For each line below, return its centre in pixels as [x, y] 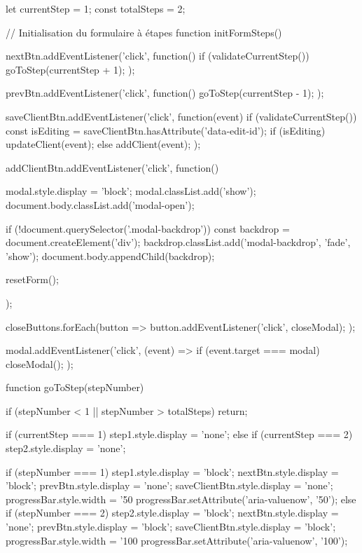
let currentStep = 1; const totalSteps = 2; [96, 8]
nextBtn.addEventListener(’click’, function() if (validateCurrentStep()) [158, 56]
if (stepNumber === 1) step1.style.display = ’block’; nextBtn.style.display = [172, 471]
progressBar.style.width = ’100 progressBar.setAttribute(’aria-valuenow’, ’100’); [177, 540]
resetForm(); [32, 279]
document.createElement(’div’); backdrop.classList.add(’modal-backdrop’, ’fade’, [178, 242]
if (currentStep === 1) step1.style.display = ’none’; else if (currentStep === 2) [179, 434]
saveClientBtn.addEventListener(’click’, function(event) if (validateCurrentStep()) [181, 116]
